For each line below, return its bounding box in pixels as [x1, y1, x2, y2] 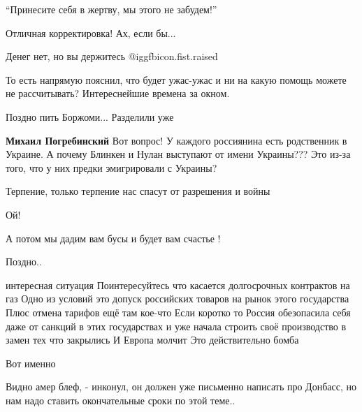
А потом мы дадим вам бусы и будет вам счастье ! [6, 230, 221, 245]
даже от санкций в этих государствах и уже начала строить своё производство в [6, 318, 347, 333]
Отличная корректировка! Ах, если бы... [6, 25, 176, 40]
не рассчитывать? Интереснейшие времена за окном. [6, 86, 230, 101]
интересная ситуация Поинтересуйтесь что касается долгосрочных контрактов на [6, 277, 350, 292]
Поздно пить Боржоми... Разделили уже [6, 109, 174, 124]
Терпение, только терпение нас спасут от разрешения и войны [6, 184, 270, 198]
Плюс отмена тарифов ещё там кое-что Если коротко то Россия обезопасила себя [6, 304, 351, 319]
